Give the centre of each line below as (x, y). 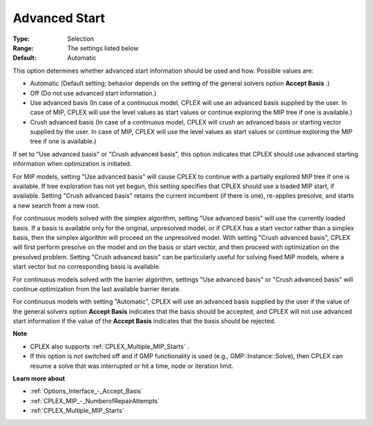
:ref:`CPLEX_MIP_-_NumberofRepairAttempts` (95, 400)
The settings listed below (103, 48)
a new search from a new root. (56, 205)
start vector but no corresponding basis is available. (87, 267)
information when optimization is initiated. (72, 164)
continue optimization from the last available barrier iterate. (97, 289)
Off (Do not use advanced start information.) (93, 93)
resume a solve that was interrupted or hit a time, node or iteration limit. (132, 366)
